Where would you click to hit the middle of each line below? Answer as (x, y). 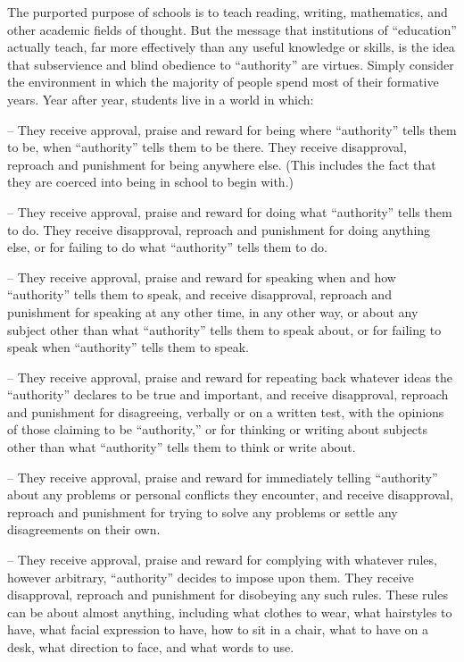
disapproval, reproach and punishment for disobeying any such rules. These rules (228, 595)
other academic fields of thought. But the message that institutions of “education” (232, 29)
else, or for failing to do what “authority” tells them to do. (167, 247)
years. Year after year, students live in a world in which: (161, 99)
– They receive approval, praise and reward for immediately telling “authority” (223, 477)
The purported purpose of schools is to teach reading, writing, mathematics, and (228, 12)
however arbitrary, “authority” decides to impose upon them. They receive (211, 577)
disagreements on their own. (84, 529)
